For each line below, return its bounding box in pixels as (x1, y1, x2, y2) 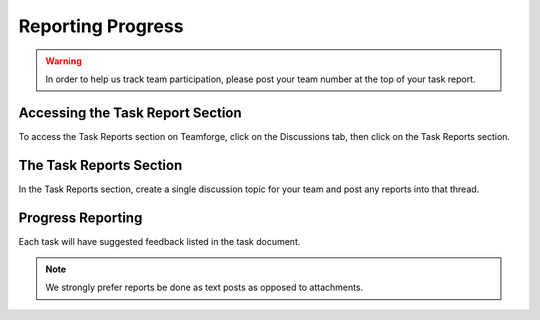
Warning (45, 55, 82, 67)
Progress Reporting (18, 209, 143, 226)
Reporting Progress (18, 15, 184, 37)
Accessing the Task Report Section (18, 104, 242, 121)
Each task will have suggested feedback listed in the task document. (18, 235, 301, 247)
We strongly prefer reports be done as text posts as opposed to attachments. (45, 281, 364, 294)
